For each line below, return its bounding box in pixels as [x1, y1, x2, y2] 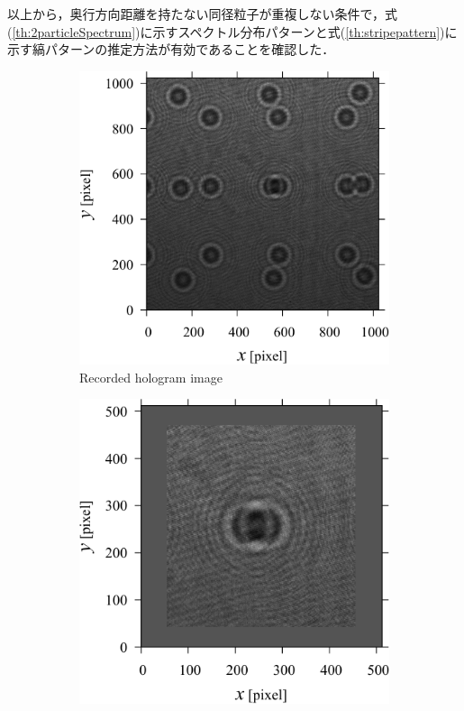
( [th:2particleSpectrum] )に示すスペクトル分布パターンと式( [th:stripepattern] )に [7, 22, 458, 41]
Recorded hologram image [79, 367, 223, 386]
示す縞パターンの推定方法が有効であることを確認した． [7, 40, 335, 59]
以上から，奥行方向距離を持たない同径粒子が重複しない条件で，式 [7, 5, 398, 23]
